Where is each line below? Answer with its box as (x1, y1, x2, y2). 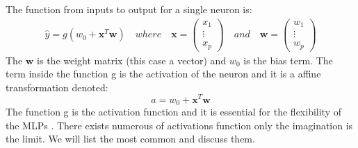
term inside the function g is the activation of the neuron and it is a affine (6, 66, 321, 81)
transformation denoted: (6, 80, 108, 94)
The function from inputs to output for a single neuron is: (6, 2, 252, 16)
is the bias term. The (243, 53, 333, 67)
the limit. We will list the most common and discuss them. (6, 131, 255, 146)
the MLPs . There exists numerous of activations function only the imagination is (6, 118, 353, 132)
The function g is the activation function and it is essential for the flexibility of (6, 104, 341, 118)
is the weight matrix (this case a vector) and (37, 53, 227, 67)
